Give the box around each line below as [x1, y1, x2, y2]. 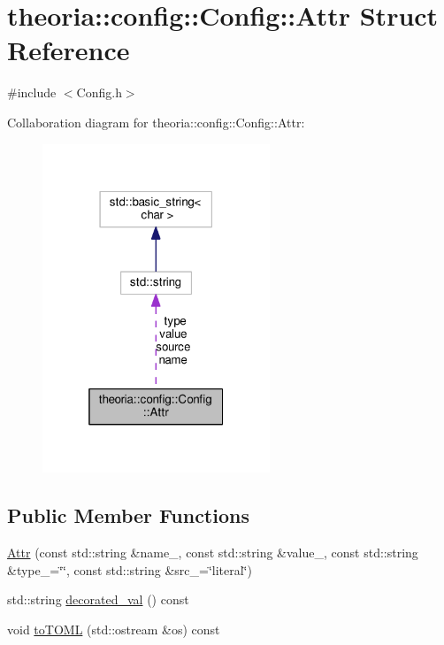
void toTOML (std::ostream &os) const [7, 619, 220, 638]
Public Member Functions [7, 502, 249, 529]
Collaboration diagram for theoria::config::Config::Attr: [7, 112, 305, 131]
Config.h [76, 83, 122, 102]
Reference [7, 32, 130, 68]
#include [7, 83, 57, 102]
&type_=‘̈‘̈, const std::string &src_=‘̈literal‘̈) [7, 560, 252, 579]
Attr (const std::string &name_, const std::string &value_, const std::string [7, 542, 418, 561]
